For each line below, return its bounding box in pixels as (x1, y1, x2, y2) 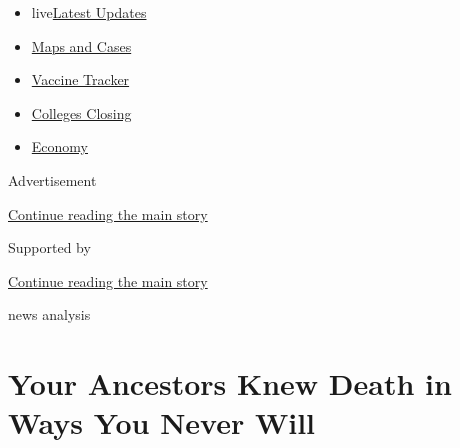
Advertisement (8, 169, 97, 190)
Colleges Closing (31, 102, 132, 123)
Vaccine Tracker (31, 69, 130, 90)
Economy (31, 136, 88, 157)
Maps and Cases (31, 35, 132, 56)
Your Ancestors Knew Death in (8, 363, 452, 404)
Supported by (8, 237, 91, 258)
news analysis (8, 304, 91, 325)
